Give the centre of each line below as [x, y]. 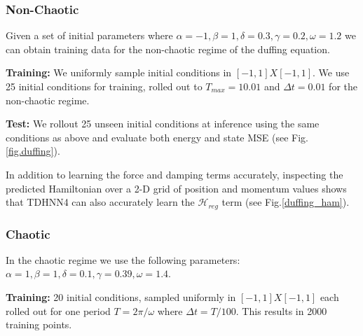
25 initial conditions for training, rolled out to [104, 86]
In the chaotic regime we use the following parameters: [123, 259]
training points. [39, 324]
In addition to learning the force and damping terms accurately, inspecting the [174, 174]
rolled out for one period [58, 310]
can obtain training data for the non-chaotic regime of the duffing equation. [168, 49]
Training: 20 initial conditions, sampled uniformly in [121, 297]
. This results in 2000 [281, 310]
